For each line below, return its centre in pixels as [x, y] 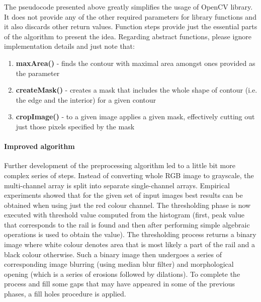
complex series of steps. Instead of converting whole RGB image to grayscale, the [129, 175]
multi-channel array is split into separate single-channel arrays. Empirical [117, 185]
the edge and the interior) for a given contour [86, 99]
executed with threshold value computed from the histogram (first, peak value [124, 215]
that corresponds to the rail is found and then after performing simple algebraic [127, 224]
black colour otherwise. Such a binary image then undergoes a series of [113, 254]
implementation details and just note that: [69, 46]
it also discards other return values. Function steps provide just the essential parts [131, 26]
